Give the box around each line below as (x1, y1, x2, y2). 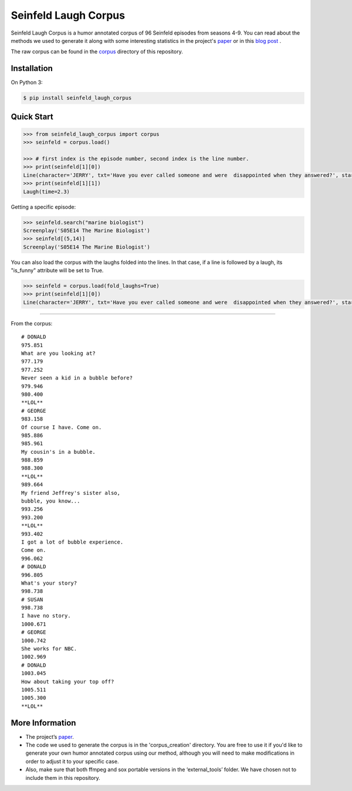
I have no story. (21, 613, 71, 619)
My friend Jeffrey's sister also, (21, 490, 120, 496)
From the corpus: (11, 320, 53, 327)
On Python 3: (11, 79, 43, 86)
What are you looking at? (21, 349, 96, 357)
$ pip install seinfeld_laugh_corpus (23, 94, 132, 101)
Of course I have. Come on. (21, 424, 102, 430)
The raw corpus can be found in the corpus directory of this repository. (11, 48, 183, 55)
